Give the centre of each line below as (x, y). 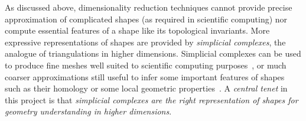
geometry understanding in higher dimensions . (88, 111)
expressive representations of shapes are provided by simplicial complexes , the (145, 42)
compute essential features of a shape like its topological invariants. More (137, 30)
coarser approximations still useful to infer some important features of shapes (145, 76)
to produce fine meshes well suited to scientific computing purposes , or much (146, 65)
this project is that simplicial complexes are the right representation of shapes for (152, 99)
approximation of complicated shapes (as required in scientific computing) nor (146, 19)
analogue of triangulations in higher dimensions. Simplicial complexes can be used (153, 53)
